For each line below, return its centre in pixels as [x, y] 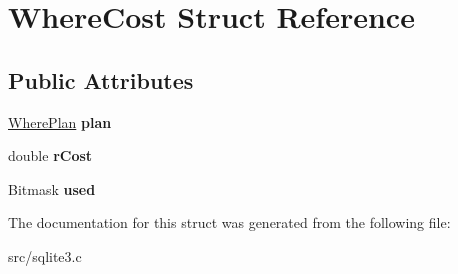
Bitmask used [52, 188]
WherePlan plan [60, 121]
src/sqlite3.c [45, 255]
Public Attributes [101, 79]
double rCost [50, 155]
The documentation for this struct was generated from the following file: [229, 222]
